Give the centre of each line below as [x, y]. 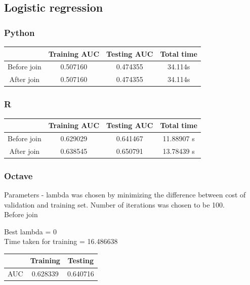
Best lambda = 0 [31, 231]
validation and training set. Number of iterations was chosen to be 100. [114, 204]
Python [19, 32]
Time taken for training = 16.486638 [61, 241]
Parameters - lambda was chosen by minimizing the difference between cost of [125, 194]
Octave [18, 175]
